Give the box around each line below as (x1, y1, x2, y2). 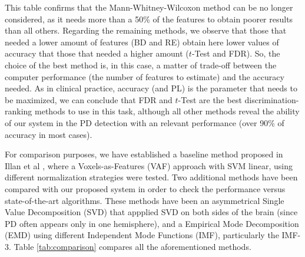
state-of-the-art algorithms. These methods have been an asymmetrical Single (5, 194, 284, 206)
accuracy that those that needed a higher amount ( (5, 47, 189, 60)
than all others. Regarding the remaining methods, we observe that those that (5, 24, 287, 37)
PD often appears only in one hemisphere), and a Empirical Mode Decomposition (5, 217, 299, 229)
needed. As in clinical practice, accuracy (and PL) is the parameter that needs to (5, 82, 297, 94)
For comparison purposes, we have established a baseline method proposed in (5, 148, 283, 160)
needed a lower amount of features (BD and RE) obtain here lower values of (5, 35, 279, 48)
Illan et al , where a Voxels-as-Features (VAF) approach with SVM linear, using (5, 159, 293, 172)
